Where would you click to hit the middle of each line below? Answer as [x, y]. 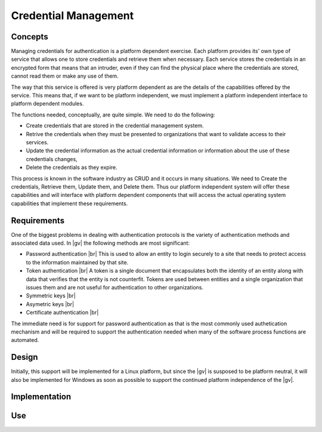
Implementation [41, 397]
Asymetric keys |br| [50, 304]
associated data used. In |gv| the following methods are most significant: [100, 243]
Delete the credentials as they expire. [72, 168]
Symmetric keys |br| [51, 296]
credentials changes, [52, 159]
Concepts [30, 37]
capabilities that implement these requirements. [69, 203]
